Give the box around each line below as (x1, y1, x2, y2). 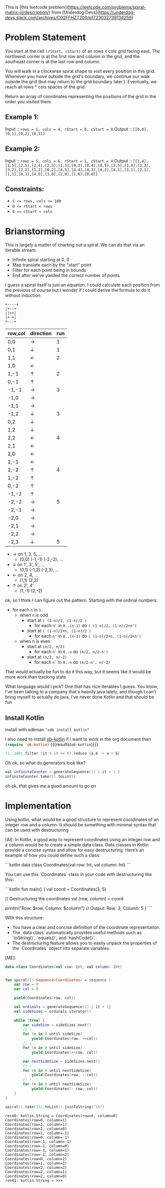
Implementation (5, 800, 71, 811)
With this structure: (5, 915, 44, 920)
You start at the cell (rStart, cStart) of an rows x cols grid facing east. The (5, 48, 160, 54)
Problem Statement (5, 32, 86, 43)
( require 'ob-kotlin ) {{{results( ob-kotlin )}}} (5, 742, 99, 747)
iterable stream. (5, 247, 37, 253)
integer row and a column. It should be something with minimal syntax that (5, 821, 156, 827)
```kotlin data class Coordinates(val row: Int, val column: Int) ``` (5, 862, 131, 868)
